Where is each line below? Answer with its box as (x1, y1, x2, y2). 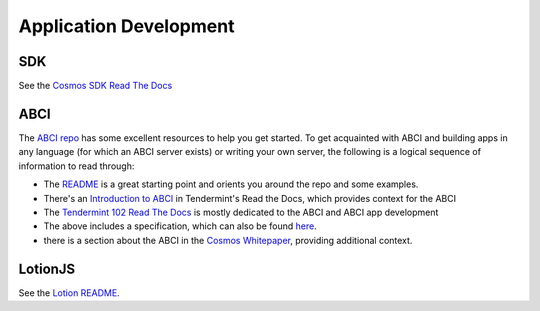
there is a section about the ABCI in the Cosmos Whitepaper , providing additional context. (43, 234, 413, 246)
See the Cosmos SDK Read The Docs (18, 80, 173, 92)
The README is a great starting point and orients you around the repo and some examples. (43, 178, 419, 190)
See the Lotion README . (18, 286, 120, 299)
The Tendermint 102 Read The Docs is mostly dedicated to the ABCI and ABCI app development (43, 206, 439, 218)
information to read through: (18, 160, 135, 172)
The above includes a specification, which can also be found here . (43, 220, 317, 232)
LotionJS (18, 260, 76, 277)
